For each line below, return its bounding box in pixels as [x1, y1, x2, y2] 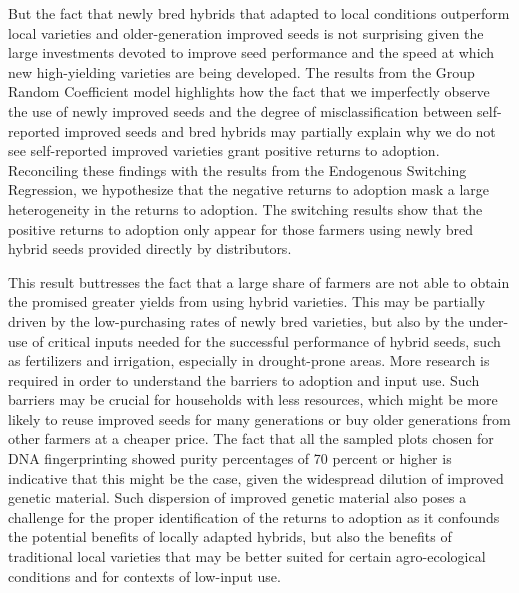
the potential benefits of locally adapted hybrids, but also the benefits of [8, 526, 452, 547]
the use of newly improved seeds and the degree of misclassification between [8, 100, 473, 121]
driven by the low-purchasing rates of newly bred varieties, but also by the [8, 310, 464, 331]
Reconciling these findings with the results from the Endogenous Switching [8, 159, 467, 180]
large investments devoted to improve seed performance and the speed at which [8, 42, 495, 63]
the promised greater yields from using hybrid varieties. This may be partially [8, 291, 486, 312]
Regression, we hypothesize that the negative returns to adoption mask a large [8, 179, 489, 200]
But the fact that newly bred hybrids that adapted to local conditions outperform [8, 3, 510, 23]
